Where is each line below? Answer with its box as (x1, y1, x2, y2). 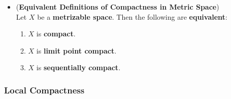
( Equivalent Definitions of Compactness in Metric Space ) (16, 2, 219, 12)
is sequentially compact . (36, 62, 121, 73)
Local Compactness (4, 83, 85, 96)
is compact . (36, 28, 76, 39)
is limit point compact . (36, 45, 117, 56)
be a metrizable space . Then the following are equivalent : (37, 11, 227, 22)
